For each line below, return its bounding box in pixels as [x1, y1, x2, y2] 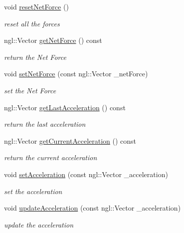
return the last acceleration [4, 119, 86, 129]
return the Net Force [4, 51, 66, 62]
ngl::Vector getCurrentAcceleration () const [4, 135, 137, 146]
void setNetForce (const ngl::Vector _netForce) [4, 68, 148, 79]
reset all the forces [4, 18, 60, 28]
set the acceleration [4, 186, 62, 196]
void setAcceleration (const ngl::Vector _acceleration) [4, 169, 168, 179]
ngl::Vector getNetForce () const [4, 35, 102, 45]
